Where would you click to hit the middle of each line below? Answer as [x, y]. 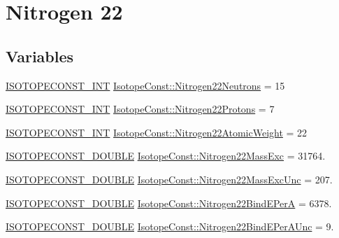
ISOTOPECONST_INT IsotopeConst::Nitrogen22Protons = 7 [140, 109]
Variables [40, 56]
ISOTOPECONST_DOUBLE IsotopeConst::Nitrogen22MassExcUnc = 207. [169, 179]
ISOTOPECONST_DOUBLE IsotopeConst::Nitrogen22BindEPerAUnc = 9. [170, 226]
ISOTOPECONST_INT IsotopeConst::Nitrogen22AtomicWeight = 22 [157, 132]
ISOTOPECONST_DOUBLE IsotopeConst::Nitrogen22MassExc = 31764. [166, 156]
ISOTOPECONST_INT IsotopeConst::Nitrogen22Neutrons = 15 [145, 85]
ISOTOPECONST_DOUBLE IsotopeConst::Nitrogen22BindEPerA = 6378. [169, 203]
